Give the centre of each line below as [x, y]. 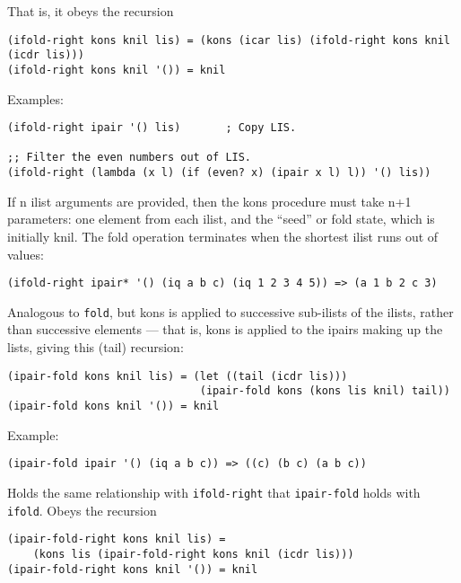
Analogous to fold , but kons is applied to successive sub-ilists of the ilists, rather [230, 311]
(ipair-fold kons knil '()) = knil [113, 406]
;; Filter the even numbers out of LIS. [130, 158]
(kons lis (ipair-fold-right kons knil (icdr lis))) [193, 554]
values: [26, 254]
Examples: [35, 98]
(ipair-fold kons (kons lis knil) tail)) [325, 391]
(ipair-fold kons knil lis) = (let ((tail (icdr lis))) [178, 376]
